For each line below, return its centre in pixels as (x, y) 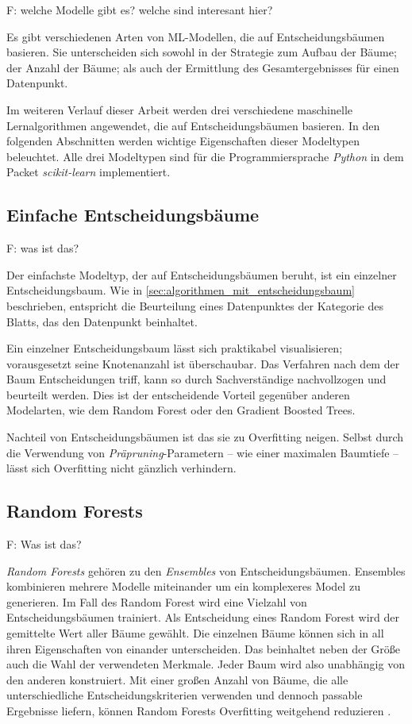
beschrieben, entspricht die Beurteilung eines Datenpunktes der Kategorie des (195, 305)
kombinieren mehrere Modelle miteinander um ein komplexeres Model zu (183, 586)
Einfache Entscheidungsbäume (133, 215)
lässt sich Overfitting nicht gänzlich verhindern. (121, 468)
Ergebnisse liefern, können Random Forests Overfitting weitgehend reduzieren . (199, 711)
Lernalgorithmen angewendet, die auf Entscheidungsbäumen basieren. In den (193, 125)
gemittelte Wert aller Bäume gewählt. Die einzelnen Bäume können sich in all (195, 633)
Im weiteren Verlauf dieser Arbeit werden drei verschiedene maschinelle (180, 109)
